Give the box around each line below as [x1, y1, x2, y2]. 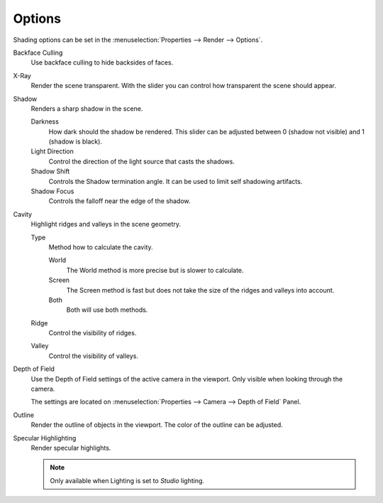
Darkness [30, 117, 60, 126]
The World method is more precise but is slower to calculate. [66, 266, 244, 274]
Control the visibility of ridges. [48, 329, 137, 337]
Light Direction [30, 147, 74, 156]
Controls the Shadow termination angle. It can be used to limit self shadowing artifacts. [48, 177, 303, 185]
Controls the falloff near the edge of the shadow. [48, 197, 191, 205]
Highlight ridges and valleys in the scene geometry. [30, 220, 181, 229]
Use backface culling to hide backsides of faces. [30, 58, 174, 67]
